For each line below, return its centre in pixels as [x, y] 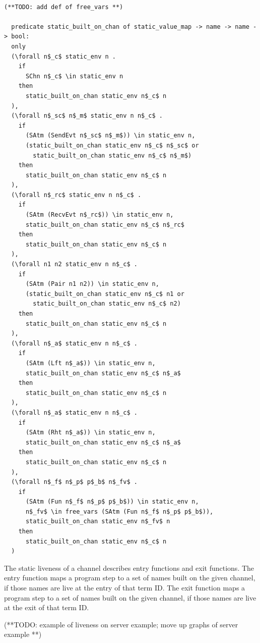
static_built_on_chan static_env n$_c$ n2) [107, 304]
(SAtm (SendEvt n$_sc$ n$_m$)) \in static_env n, [110, 136]
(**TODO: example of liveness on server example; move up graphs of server [121, 624]
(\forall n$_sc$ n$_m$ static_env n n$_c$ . [87, 116]
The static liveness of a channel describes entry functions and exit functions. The [129, 567]
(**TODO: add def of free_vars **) [64, 7]
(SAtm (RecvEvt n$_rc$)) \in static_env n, [100, 215]
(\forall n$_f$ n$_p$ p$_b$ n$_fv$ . [74, 482]
